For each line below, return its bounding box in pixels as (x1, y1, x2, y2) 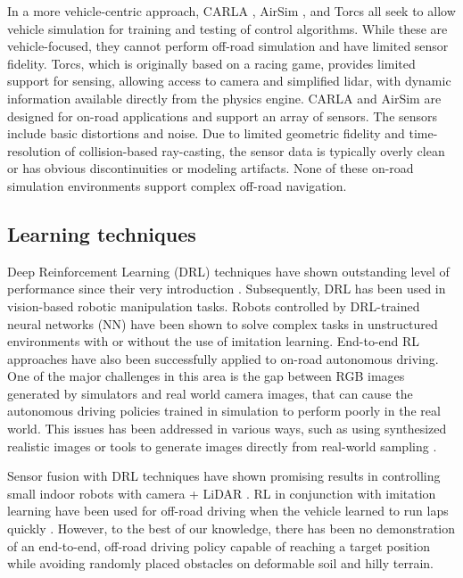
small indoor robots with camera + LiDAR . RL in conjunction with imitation (7, 483, 436, 502)
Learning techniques (7, 219, 196, 247)
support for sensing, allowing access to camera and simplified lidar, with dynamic (7, 71, 451, 90)
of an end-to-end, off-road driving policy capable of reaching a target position (7, 536, 430, 555)
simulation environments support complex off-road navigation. (7, 176, 347, 194)
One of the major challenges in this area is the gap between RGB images (7, 367, 405, 385)
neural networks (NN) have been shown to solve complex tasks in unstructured (7, 314, 438, 333)
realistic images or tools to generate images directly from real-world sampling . (7, 436, 437, 455)
